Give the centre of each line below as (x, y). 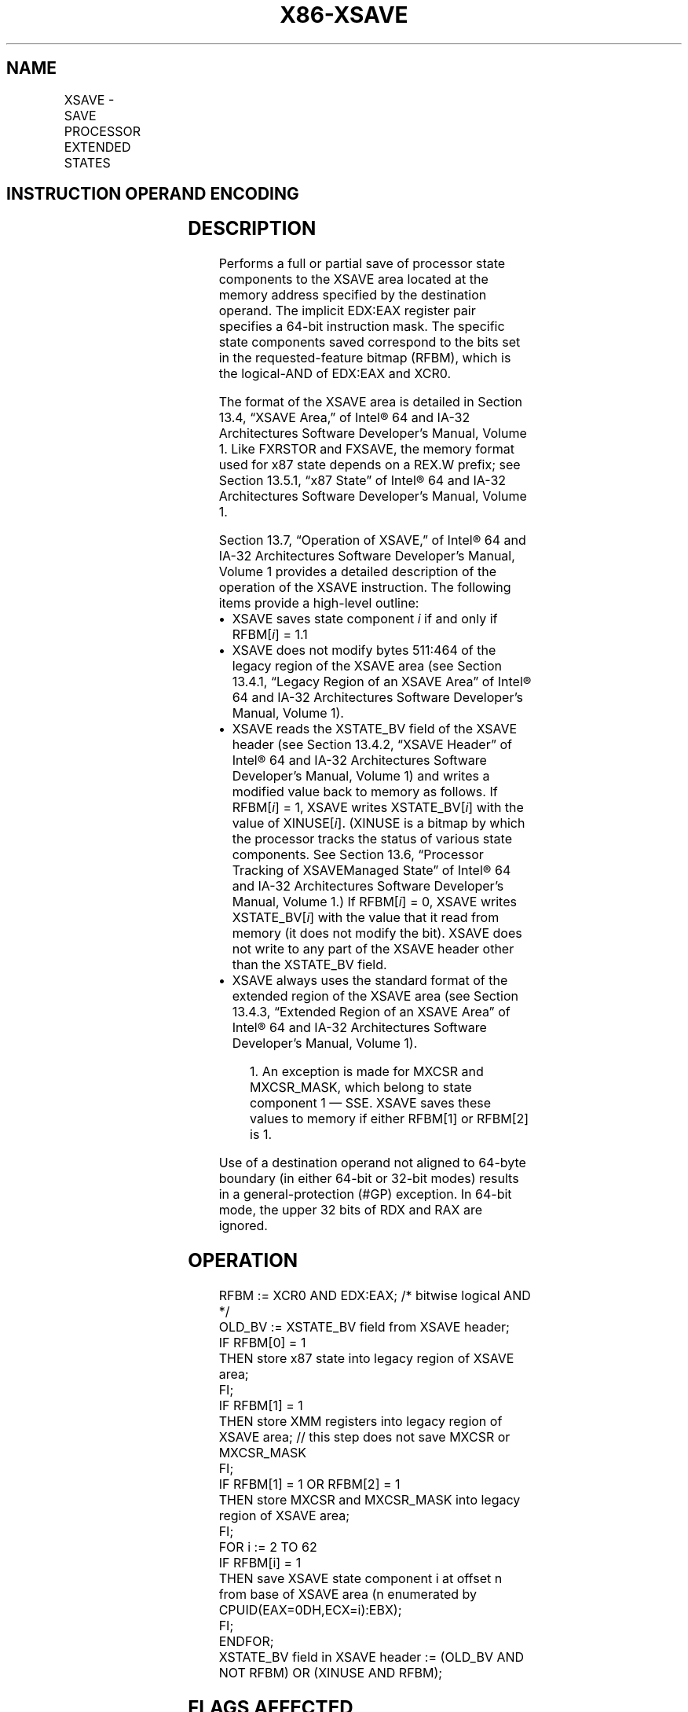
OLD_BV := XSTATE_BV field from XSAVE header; (364, 1327)
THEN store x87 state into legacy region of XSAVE (366, 1359)
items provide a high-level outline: (319, 603)
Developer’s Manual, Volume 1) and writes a (361, 776)
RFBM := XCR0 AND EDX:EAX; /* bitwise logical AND (375, 1296)
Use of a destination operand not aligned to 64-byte (372, 1163)
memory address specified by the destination (353, 295)
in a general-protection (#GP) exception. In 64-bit (365, 1194)
